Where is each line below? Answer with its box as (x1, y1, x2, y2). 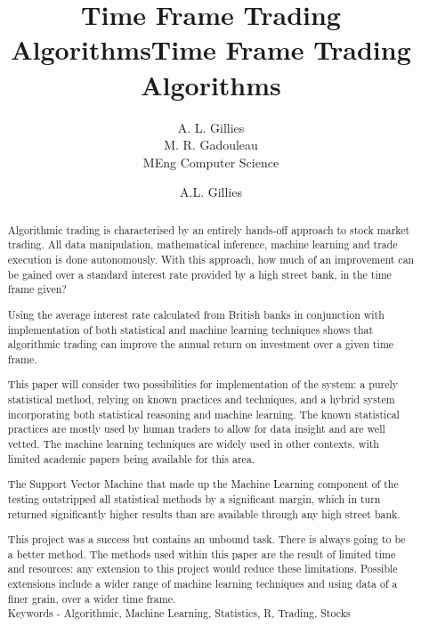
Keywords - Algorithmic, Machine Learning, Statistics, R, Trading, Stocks (7, 606, 351, 621)
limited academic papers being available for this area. (7, 451, 255, 466)
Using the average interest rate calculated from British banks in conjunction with (7, 306, 385, 322)
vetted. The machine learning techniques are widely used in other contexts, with (7, 436, 379, 451)
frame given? (7, 281, 67, 297)
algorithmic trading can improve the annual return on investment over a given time (7, 337, 394, 352)
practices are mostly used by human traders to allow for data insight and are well (7, 421, 385, 436)
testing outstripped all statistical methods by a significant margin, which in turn (7, 491, 381, 506)
